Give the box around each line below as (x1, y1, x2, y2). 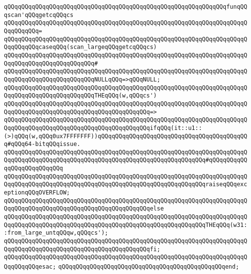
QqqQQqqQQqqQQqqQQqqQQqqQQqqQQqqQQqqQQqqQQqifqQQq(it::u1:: (4, 124, 202, 131)
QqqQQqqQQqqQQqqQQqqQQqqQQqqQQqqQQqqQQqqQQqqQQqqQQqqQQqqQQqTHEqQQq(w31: (4, 221, 248, 228)
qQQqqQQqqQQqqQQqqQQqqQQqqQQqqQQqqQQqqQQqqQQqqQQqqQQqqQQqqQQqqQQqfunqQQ (4, 3, 248, 10)
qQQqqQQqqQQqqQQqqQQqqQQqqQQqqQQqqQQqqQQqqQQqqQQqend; (58, 263, 239, 270)
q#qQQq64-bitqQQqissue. (4, 141, 81, 148)
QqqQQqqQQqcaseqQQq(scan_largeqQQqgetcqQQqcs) (4, 44, 157, 51)
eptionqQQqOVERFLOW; (4, 189, 70, 196)
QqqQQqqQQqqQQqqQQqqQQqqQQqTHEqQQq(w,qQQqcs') (4, 92, 157, 99)
